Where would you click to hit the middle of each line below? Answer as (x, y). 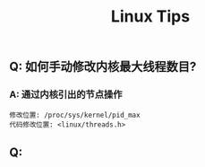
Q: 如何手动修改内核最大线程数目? (103, 67)
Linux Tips (150, 17)
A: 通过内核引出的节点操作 (66, 94)
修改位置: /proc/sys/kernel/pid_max (75, 115)
